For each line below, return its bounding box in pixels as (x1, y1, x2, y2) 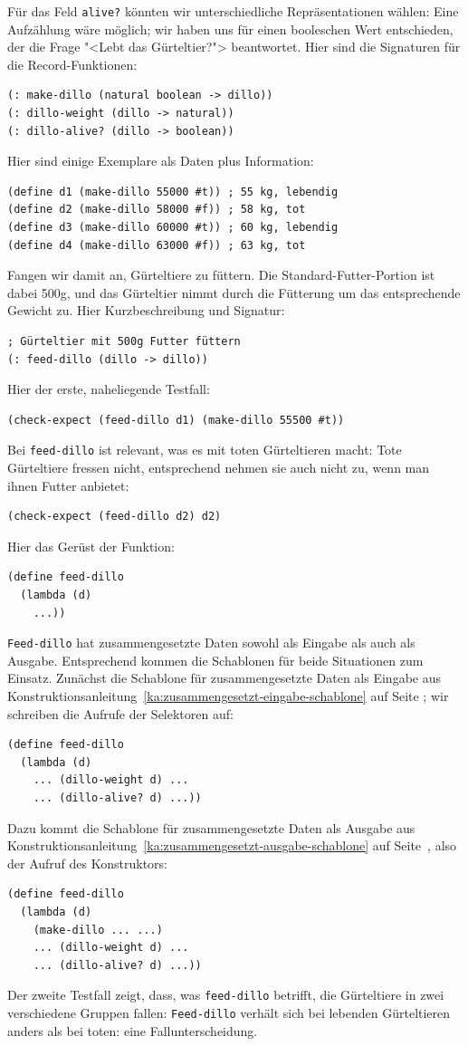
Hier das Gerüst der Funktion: (7, 536, 175, 555)
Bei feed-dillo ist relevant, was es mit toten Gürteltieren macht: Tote (7, 440, 402, 459)
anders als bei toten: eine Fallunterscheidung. (7, 1021, 258, 1040)
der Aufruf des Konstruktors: (7, 853, 167, 872)
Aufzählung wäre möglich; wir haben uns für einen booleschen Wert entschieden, (7, 19, 454, 38)
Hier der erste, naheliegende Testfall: (7, 379, 210, 398)
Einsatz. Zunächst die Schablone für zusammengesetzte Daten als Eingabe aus (7, 668, 442, 687)
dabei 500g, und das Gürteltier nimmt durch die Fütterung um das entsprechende (7, 283, 461, 302)
